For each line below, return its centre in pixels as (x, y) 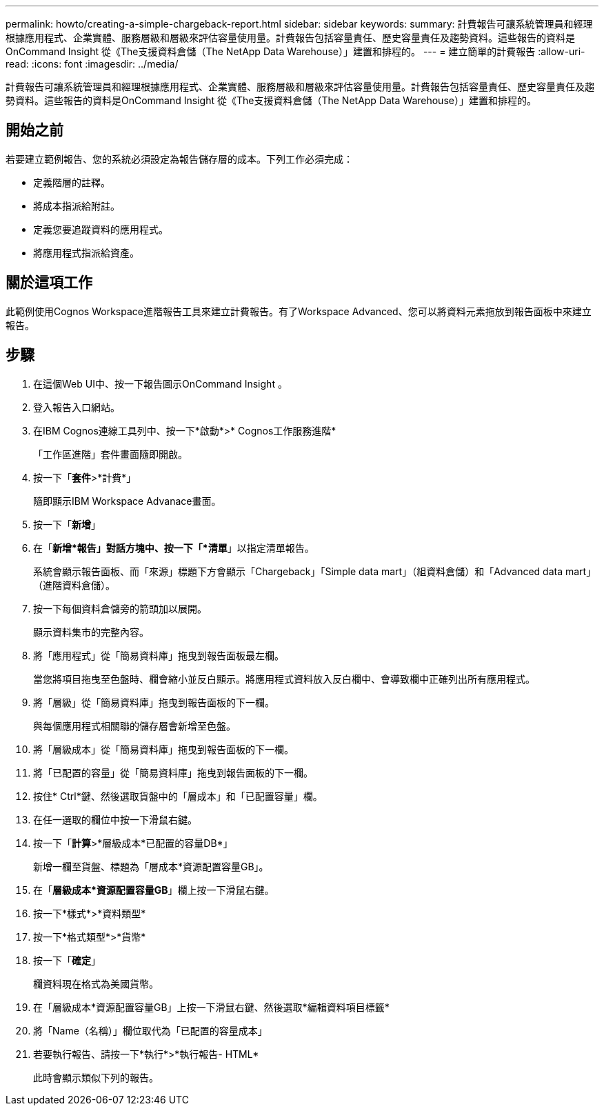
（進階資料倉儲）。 (74, 585)
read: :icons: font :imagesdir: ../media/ (92, 64)
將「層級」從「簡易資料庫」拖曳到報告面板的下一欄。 (154, 702)
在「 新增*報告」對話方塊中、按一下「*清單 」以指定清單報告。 (174, 548)
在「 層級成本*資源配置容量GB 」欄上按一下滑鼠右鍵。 (154, 890)
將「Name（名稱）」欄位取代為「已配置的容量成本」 (150, 1030)
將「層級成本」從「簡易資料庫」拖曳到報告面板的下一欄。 (163, 749)
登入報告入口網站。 (77, 407)
